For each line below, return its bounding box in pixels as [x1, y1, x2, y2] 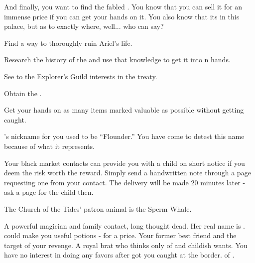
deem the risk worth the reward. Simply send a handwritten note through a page [4, 167, 251, 178]
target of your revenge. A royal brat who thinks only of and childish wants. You [4, 240, 248, 250]
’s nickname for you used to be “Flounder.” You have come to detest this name [4, 131, 245, 141]
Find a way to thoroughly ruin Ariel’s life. [4, 37, 132, 48]
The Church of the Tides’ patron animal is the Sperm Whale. [4, 203, 192, 214]
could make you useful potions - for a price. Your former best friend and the [4, 230, 237, 241]
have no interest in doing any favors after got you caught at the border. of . [4, 250, 235, 260]
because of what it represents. [4, 140, 95, 151]
